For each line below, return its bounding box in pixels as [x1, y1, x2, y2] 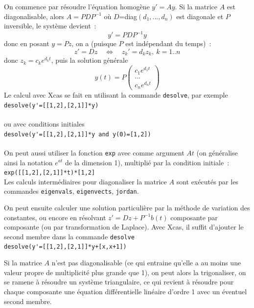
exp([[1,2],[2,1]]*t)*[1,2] [4, 169, 95, 177]
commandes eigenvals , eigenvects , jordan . [4, 186, 139, 196]
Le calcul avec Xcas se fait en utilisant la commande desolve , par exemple [4, 90, 228, 100]
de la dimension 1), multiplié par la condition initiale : [65, 157, 230, 167]
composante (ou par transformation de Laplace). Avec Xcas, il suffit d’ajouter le [4, 222, 244, 232]
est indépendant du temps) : [125, 38, 211, 49]
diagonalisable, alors [4, 11, 65, 21]
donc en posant [4, 38, 49, 49]
